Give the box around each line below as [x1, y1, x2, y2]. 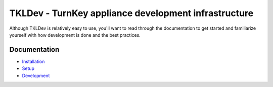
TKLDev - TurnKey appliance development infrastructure [9, 8, 254, 19]
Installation [22, 58, 45, 64]
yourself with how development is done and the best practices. [9, 32, 141, 38]
